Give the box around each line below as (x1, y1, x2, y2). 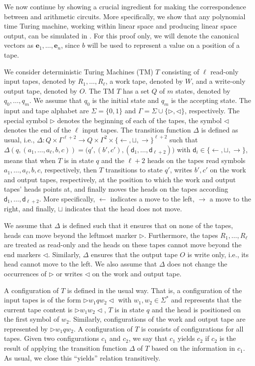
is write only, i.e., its (187, 249, 249, 259)
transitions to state (105, 165, 163, 175)
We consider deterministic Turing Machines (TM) (4, 66, 153, 76)
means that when (4, 155, 56, 165)
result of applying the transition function (4, 343, 127, 353)
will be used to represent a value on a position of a (87, 40, 240, 50)
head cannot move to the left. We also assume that (4, 259, 157, 269)
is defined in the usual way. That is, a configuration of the (67, 285, 242, 295)
